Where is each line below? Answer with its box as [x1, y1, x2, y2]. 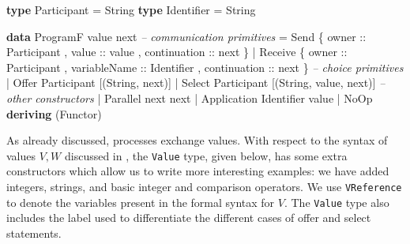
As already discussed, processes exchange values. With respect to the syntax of [6, 132, 388, 148]
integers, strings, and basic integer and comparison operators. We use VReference [6, 178, 402, 194]
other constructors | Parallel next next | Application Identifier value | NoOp [6, 89, 373, 106]
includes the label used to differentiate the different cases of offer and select [6, 209, 371, 226]
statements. [6, 224, 62, 241]
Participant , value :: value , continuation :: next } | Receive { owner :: [6, 43, 348, 60]
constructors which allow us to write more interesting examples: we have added [6, 163, 389, 179]
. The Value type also [284, 193, 389, 210]
